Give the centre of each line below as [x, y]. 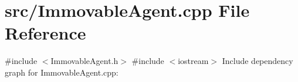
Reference [45, 33]
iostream [193, 61]
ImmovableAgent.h [84, 61]
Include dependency [258, 61]
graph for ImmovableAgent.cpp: [62, 72]
